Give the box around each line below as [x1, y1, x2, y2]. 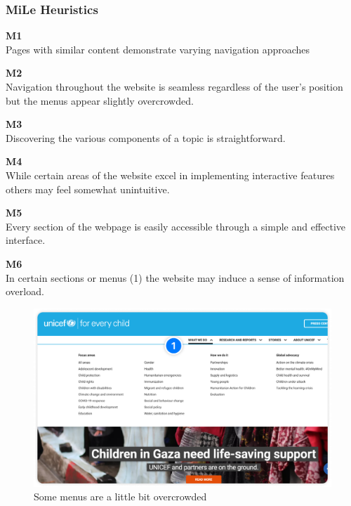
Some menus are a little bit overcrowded [34, 489, 207, 504]
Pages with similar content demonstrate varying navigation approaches [6, 41, 310, 56]
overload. [6, 284, 44, 299]
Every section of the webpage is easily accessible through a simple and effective [6, 219, 346, 233]
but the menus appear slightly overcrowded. [6, 93, 194, 108]
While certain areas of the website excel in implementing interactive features [6, 167, 335, 182]
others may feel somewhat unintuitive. [6, 181, 170, 196]
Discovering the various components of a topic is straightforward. [6, 130, 286, 145]
